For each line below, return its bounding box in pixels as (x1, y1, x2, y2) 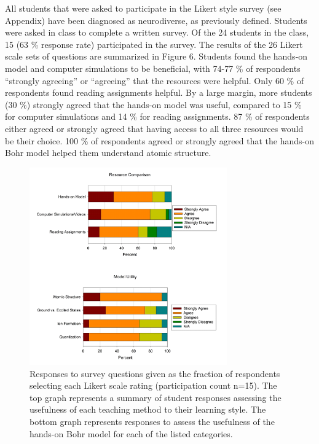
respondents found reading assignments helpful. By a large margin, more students (5, 86, 312, 99)
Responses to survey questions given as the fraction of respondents (30, 367, 280, 380)
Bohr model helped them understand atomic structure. (5, 146, 211, 159)
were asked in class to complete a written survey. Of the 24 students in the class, (5, 26, 309, 39)
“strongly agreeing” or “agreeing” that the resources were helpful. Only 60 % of (5, 74, 304, 87)
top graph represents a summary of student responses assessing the (30, 391, 282, 403)
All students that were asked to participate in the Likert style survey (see (5, 2, 282, 14)
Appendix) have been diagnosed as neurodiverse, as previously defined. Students (5, 14, 307, 26)
